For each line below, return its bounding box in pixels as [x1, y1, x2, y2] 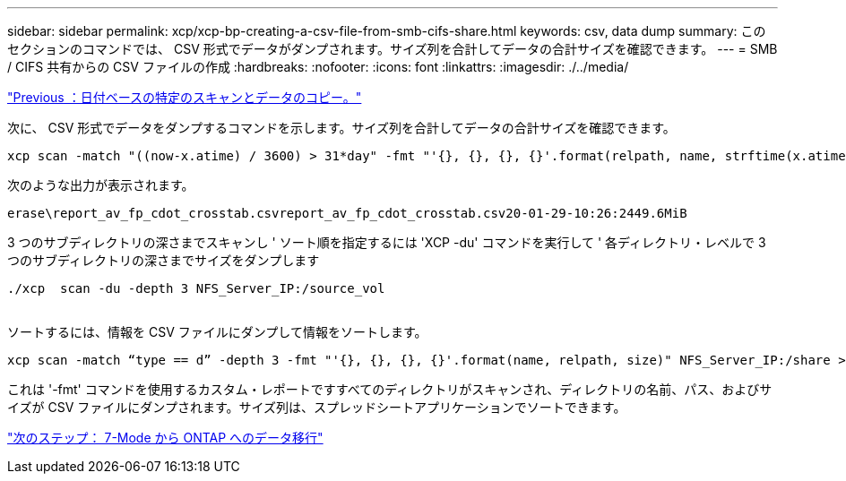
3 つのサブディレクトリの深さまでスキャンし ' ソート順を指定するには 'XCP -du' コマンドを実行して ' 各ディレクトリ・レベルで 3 [7, 235, 766, 250]
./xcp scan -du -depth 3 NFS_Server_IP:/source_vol [7, 281, 385, 296]
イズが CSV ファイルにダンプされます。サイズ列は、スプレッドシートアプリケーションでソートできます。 [7, 399, 626, 415]
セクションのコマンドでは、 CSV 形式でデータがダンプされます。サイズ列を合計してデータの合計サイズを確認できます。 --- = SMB [7, 41, 778, 56]
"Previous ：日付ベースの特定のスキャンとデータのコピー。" [7, 90, 362, 105]
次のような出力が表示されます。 [7, 177, 194, 193]
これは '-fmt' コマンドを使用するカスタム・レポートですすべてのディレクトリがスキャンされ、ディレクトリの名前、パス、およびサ [7, 382, 773, 397]
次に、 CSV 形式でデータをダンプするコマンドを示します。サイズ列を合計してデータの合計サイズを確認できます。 [7, 120, 676, 135]
